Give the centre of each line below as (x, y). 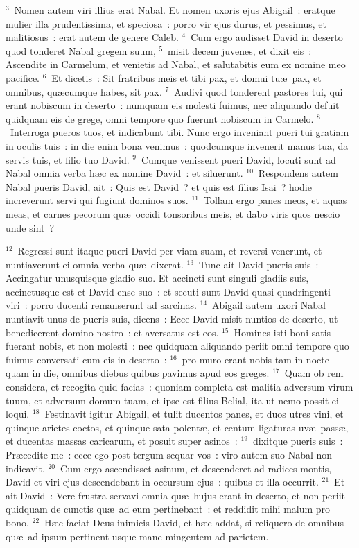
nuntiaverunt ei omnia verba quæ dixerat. (95, 264)
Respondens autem (298, 173)
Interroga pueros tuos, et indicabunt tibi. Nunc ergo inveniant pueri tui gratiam (179, 132)
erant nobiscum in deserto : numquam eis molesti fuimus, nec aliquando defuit (173, 105)
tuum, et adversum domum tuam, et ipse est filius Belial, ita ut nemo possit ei (172, 400)
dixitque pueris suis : (298, 441)
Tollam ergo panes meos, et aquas (275, 200)
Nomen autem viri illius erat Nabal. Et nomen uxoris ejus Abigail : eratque (175, 10)
